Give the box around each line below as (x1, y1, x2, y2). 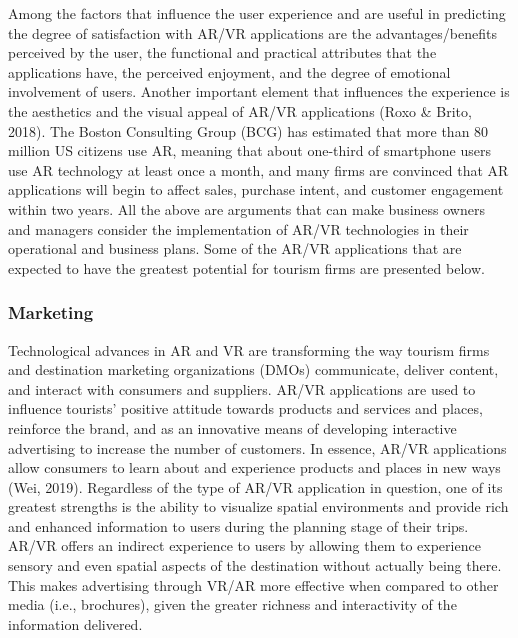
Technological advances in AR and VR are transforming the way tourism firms (8, 339, 490, 360)
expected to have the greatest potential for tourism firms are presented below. (8, 257, 485, 278)
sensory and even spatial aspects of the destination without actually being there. (8, 555, 502, 576)
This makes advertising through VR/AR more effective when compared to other (8, 574, 499, 595)
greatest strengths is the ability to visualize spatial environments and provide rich (8, 496, 509, 517)
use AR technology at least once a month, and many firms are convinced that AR (8, 159, 509, 180)
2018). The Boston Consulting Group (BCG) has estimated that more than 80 (8, 120, 489, 141)
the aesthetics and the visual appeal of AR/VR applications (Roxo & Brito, (8, 100, 472, 121)
